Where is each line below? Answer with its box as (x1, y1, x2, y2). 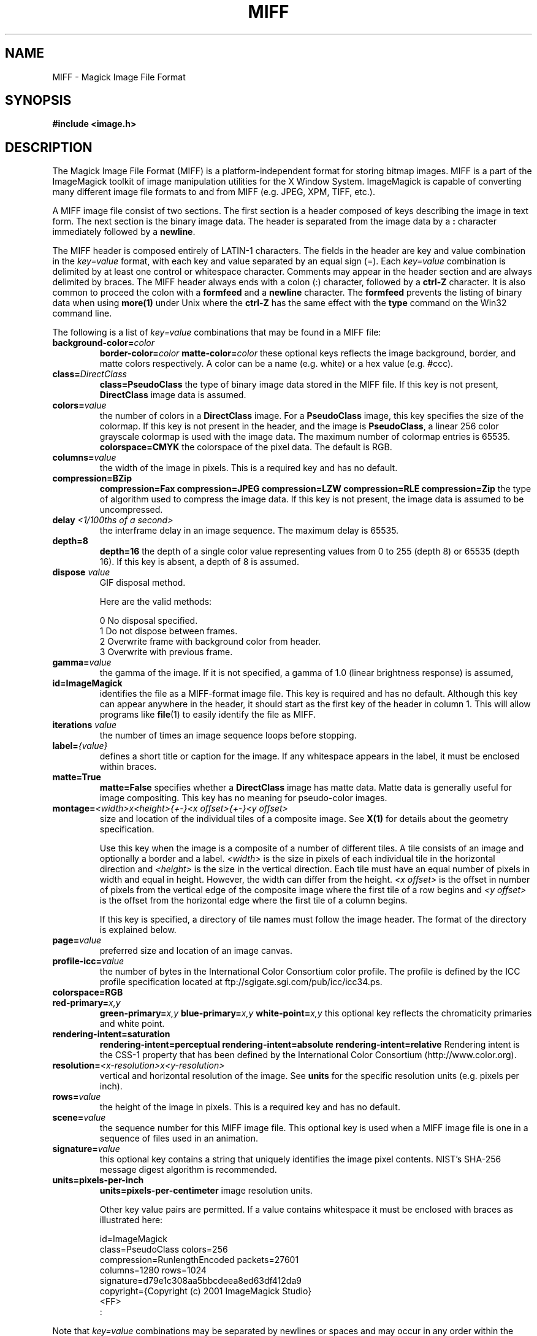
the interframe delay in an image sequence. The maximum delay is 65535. (99, 525, 399, 536)
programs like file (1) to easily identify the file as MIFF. (99, 709, 316, 720)
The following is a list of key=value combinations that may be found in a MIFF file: (52, 327, 381, 338)
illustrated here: (99, 1215, 163, 1226)
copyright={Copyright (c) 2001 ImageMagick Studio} (99, 1286, 312, 1297)
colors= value (52, 400, 107, 411)
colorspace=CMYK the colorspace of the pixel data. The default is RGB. (99, 442, 392, 453)
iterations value (52, 720, 117, 731)
